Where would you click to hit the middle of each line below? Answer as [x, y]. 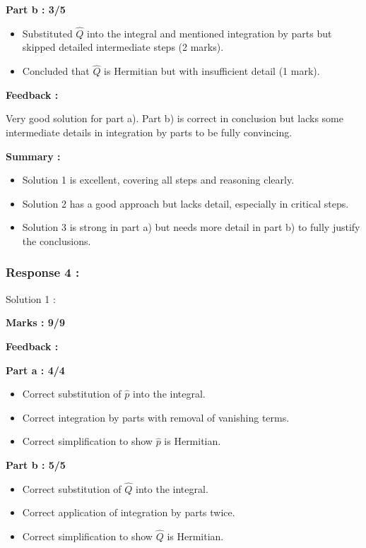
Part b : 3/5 [36, 9]
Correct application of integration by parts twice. [129, 512]
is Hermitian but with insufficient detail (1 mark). [212, 71]
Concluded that [56, 71]
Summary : [33, 156]
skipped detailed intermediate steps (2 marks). [123, 47]
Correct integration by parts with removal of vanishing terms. [156, 417]
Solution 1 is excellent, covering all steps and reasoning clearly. [158, 180]
